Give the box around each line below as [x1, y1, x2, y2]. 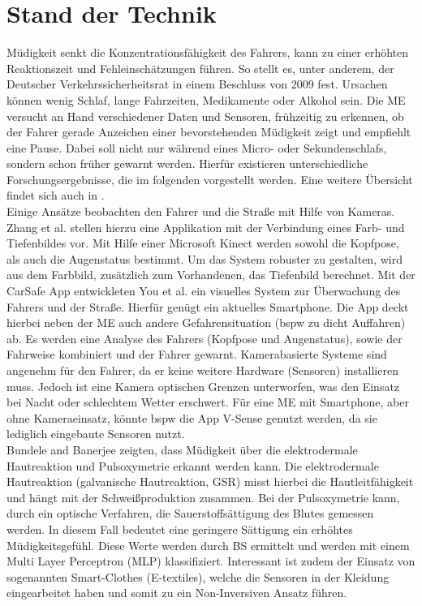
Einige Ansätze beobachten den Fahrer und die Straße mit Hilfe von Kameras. [6, 203, 395, 220]
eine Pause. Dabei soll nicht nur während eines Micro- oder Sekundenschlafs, [6, 139, 387, 156]
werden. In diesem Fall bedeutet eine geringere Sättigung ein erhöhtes [6, 520, 353, 537]
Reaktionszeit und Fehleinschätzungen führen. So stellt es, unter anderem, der [6, 59, 394, 76]
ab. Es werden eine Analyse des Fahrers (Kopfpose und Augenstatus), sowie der [6, 329, 403, 346]
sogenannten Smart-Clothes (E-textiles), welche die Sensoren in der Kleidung [6, 568, 390, 585]
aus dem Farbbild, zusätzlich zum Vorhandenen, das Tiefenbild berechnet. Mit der [6, 266, 416, 283]
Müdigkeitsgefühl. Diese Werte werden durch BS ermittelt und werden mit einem [6, 536, 410, 553]
